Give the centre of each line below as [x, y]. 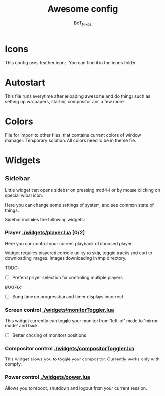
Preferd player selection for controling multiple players [67, 277]
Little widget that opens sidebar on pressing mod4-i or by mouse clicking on [82, 190]
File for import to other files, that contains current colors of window [73, 135]
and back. [29, 326]
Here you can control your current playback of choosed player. [69, 243]
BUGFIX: [14, 287]
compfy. [14, 364]
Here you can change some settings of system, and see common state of [80, 205]
